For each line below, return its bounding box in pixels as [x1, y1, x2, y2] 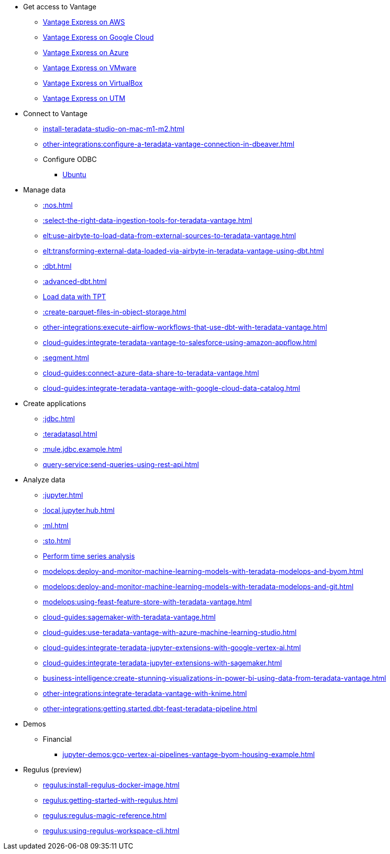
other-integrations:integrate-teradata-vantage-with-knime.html [43, 689, 247, 697]
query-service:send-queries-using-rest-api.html [43, 460, 199, 469]
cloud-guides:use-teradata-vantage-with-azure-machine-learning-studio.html [43, 628, 297, 636]
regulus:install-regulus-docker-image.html [43, 781, 180, 789]
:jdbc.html [43, 414, 75, 423]
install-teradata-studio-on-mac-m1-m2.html [43, 125, 184, 133]
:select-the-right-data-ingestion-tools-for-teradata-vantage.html [43, 216, 252, 224]
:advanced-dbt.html [43, 277, 107, 285]
